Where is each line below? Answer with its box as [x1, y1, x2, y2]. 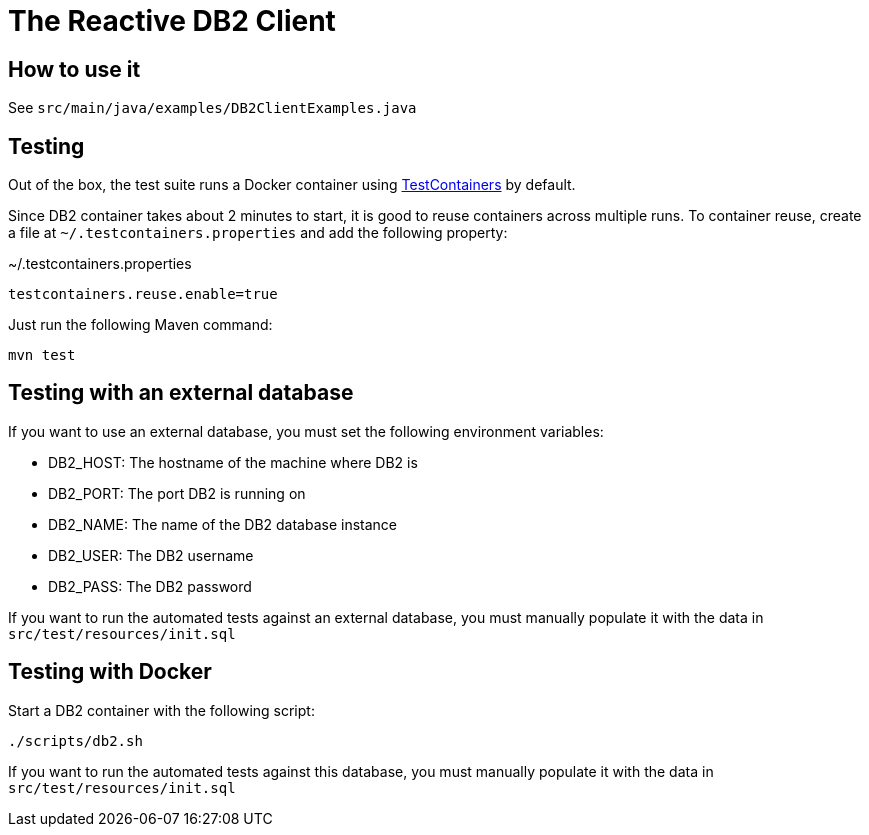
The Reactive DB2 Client [8, 4, 336, 38]
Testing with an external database [8, 380, 354, 406]
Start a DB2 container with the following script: [8, 701, 315, 719]
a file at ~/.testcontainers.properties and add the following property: [8, 224, 508, 242]
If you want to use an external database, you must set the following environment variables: [8, 422, 604, 440]
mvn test [8, 347, 76, 364]
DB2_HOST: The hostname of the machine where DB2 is [48, 453, 418, 471]
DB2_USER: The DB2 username [48, 546, 254, 564]
